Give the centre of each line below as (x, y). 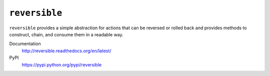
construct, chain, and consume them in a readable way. (66, 34)
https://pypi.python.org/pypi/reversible (62, 65)
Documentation (25, 44)
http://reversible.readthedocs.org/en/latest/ (66, 51)
